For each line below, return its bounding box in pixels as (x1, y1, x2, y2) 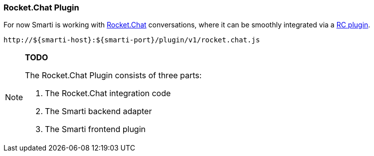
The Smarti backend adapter (45, 106, 152, 117)
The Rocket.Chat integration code (45, 88, 171, 99)
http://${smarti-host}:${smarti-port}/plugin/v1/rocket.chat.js (3, 36, 260, 44)
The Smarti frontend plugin (45, 124, 146, 135)
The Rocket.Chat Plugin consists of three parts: (25, 70, 202, 81)
